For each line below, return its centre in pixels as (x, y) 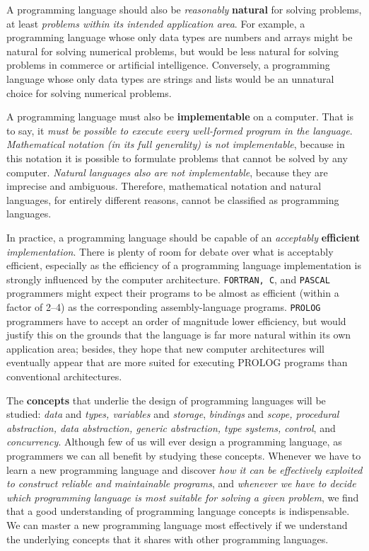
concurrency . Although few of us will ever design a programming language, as (174, 442)
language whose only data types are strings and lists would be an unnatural (170, 78)
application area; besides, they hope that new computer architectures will (165, 348)
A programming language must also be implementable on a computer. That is (180, 117)
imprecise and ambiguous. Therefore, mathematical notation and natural (164, 186)
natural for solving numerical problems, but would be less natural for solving (173, 51)
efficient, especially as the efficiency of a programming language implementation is (184, 265)
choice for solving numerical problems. (89, 92)
